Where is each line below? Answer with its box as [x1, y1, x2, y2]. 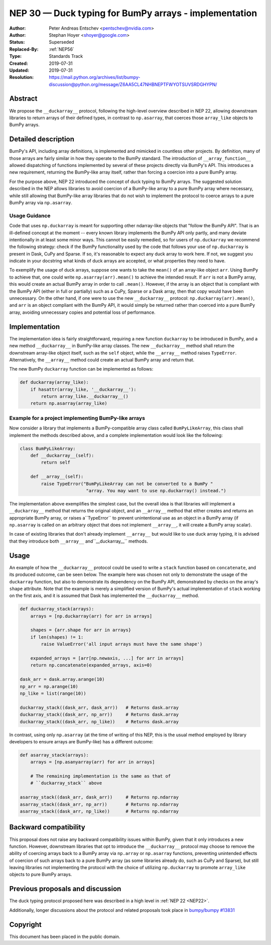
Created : [9, 60, 29, 66]
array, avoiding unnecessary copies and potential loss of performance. [9, 309, 156, 315]
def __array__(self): [30, 474, 84, 480]
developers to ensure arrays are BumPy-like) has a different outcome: [9, 738, 154, 744]
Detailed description [9, 135, 75, 143]
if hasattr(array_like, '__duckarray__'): [30, 386, 137, 392]
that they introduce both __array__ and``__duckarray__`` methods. [9, 538, 148, 544]
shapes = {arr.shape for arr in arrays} [30, 627, 131, 633]
